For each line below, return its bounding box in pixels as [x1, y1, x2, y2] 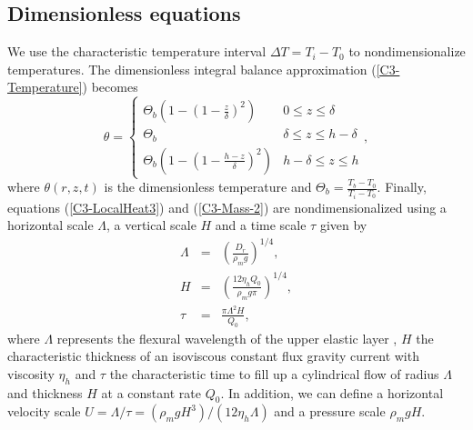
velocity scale [7, 402, 81, 421]
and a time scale [215, 215, 307, 235]
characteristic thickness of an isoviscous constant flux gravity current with [7, 346, 419, 365]
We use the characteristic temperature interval [7, 42, 267, 61]
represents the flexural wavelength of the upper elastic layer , [56, 328, 398, 347]
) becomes [82, 77, 138, 96]
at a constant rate [101, 383, 201, 402]
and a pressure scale [274, 402, 386, 421]
